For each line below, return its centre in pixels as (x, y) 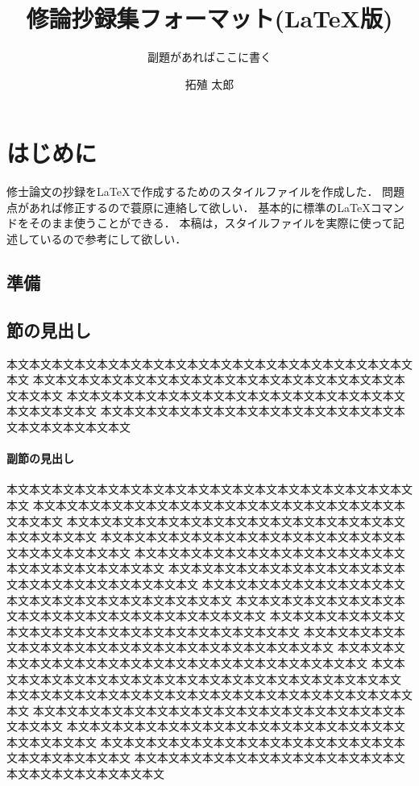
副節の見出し (40, 458)
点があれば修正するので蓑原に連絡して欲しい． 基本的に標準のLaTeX (189, 207)
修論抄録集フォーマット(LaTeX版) (209, 18)
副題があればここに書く (209, 57)
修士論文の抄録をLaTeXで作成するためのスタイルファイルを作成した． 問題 (206, 191)
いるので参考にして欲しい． (113, 239)
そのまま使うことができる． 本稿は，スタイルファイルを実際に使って (211, 223)
